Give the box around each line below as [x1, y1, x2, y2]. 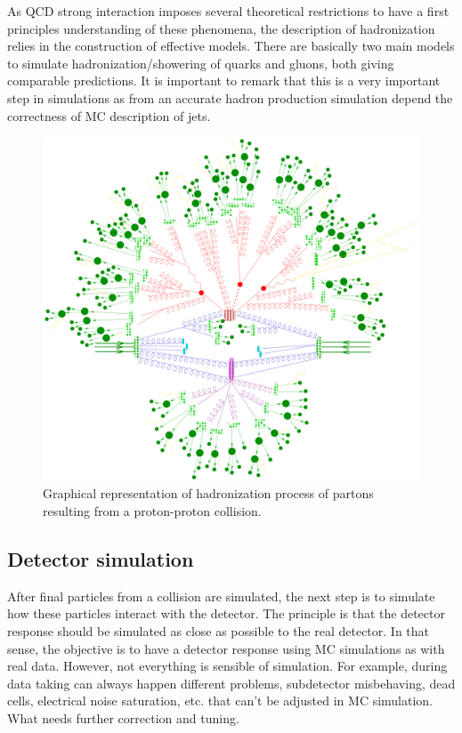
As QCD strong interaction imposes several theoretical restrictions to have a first [7, 2, 450, 20]
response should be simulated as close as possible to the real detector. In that [7, 622, 430, 640]
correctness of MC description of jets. [7, 106, 211, 125]
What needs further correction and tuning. [7, 709, 239, 728]
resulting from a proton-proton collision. [43, 502, 262, 520]
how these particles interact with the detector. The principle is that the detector [7, 604, 445, 623]
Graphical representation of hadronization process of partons [43, 484, 374, 503]
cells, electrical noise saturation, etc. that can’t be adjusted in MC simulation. [7, 691, 434, 710]
